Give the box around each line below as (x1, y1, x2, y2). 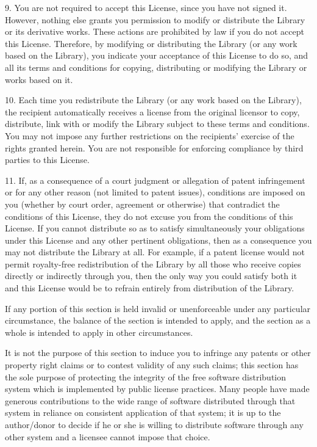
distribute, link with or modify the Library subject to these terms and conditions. (5, 117, 310, 130)
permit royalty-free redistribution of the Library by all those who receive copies (5, 257, 301, 270)
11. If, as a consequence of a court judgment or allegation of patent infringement (5, 173, 305, 186)
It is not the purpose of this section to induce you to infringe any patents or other (5, 346, 311, 359)
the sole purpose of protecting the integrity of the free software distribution (5, 370, 287, 383)
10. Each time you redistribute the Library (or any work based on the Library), (5, 93, 302, 106)
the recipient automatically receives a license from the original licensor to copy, (5, 105, 300, 118)
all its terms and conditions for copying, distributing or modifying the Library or (5, 60, 307, 73)
